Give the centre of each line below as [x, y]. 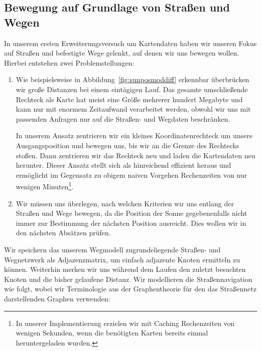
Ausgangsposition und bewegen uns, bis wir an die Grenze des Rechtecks [127, 145]
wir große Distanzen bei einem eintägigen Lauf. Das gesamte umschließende [132, 89]
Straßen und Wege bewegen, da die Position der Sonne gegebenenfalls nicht [132, 213]
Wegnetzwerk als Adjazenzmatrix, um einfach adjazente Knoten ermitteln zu [122, 259]
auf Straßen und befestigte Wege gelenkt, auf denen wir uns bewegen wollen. [122, 53]
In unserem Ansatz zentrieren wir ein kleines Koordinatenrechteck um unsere [134, 135]
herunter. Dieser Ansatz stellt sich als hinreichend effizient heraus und [123, 165]
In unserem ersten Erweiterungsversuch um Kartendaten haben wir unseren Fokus [130, 43]
